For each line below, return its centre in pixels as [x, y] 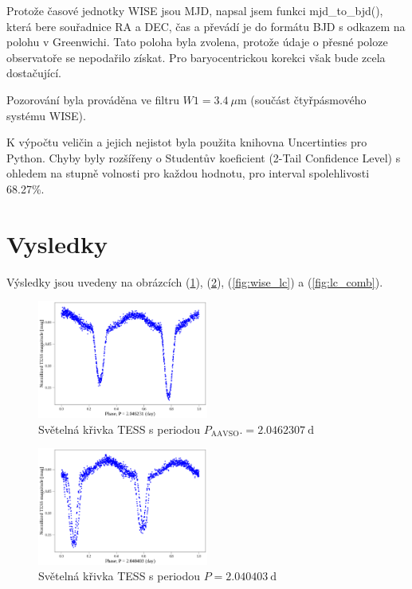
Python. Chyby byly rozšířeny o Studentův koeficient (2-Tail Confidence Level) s [204, 157]
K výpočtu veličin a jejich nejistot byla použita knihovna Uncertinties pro [187, 142]
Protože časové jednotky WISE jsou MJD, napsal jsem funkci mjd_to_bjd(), [195, 10]
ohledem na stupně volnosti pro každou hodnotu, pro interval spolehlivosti [188, 173]
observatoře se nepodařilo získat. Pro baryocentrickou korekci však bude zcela [196, 57]
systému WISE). [46, 115]
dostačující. [34, 73]
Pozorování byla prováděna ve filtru [93, 99]
